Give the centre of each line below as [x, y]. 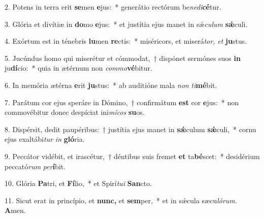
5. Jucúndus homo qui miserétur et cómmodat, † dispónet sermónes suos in [123, 58]
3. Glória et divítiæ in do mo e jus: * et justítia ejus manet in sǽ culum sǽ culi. [126, 24]
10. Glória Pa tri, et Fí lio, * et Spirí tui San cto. [78, 183]
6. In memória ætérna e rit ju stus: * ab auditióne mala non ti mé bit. [111, 85]
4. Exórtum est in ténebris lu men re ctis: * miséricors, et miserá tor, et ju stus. [126, 41]
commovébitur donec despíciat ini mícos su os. [75, 112]
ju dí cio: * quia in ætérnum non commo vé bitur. [78, 68]
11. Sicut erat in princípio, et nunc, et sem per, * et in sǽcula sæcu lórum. [121, 200]
